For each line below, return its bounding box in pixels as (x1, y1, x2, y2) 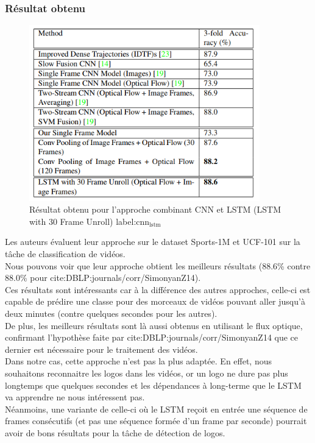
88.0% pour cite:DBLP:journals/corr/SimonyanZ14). (5, 271, 201, 284)
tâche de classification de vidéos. (5, 247, 126, 260)
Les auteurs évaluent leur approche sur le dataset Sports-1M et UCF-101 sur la (5, 235, 300, 248)
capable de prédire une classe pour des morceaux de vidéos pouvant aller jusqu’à (5, 295, 305, 308)
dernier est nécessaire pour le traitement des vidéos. (5, 342, 198, 355)
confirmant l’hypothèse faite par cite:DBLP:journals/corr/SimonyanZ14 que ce (5, 331, 299, 344)
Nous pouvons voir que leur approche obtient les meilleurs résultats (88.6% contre (5, 259, 311, 272)
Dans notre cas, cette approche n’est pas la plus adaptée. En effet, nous (5, 355, 272, 367)
